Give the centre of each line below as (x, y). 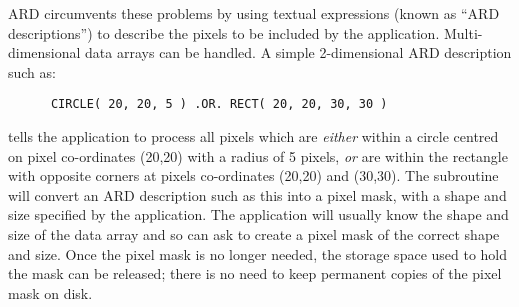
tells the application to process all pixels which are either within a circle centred (253, 136)
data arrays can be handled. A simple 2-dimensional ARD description (298, 52)
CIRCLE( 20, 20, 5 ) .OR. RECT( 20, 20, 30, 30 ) (219, 104)
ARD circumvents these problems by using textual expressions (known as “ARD (254, 13)
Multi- (463, 32)
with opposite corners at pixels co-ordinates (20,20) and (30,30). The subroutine (253, 175)
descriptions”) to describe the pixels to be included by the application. (224, 32)
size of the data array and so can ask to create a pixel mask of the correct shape (254, 234)
